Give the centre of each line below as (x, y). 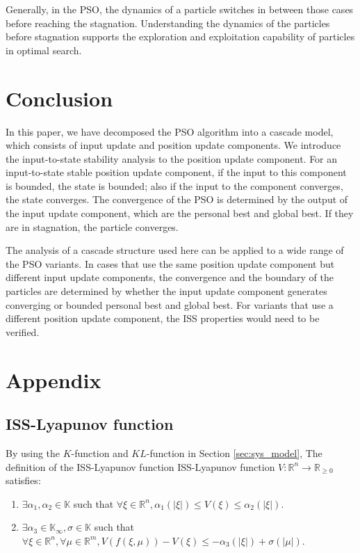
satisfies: (23, 480)
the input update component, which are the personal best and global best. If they (180, 213)
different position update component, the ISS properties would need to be (163, 318)
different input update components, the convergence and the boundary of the (170, 277)
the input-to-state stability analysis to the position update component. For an (172, 158)
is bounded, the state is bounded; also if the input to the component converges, (174, 185)
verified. (23, 331)
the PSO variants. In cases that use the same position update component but (170, 263)
